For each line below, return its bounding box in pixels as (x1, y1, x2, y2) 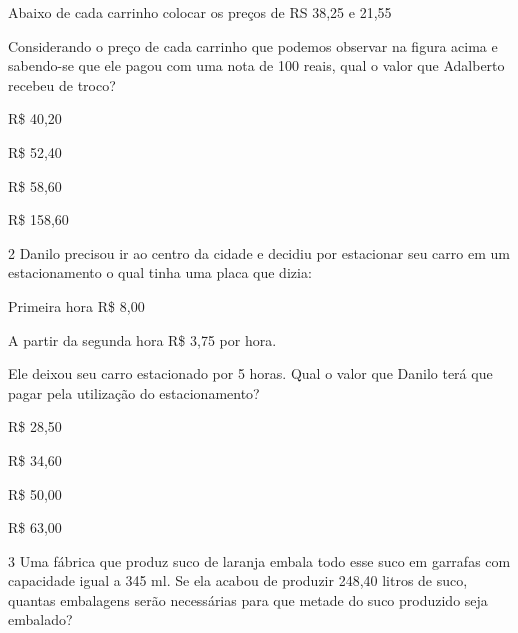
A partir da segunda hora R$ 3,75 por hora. (8, 329, 277, 350)
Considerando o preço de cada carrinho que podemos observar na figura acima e (8, 35, 498, 56)
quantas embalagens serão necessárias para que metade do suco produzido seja (8, 589, 488, 610)
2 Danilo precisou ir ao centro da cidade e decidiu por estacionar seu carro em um (8, 242, 510, 263)
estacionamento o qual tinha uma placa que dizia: (8, 262, 312, 283)
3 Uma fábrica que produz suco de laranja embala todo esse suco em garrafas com (8, 550, 511, 571)
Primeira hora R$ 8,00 (8, 295, 145, 316)
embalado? (8, 609, 73, 630)
